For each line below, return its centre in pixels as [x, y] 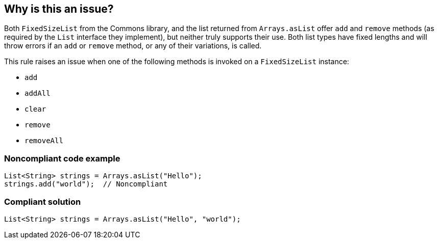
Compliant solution [43, 201]
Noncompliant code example [62, 158]
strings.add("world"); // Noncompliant [86, 184]
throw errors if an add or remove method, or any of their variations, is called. [133, 46]
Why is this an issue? [59, 9]
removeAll [44, 141]
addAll [38, 93]
